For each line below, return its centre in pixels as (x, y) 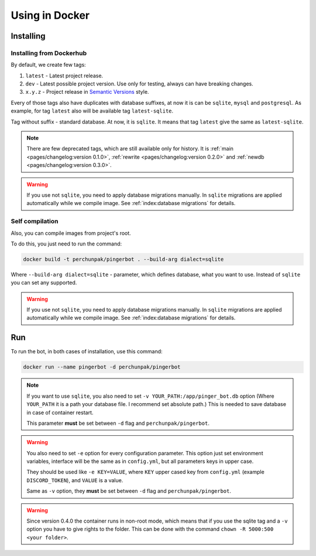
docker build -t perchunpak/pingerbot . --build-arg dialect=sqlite (123, 259)
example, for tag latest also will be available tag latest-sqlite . (92, 111)
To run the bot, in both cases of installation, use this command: (87, 352)
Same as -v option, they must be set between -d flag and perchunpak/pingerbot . (129, 491)
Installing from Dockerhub (49, 53)
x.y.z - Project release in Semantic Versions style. (87, 92)
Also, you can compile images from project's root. (71, 233)
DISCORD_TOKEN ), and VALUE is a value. (75, 480)
